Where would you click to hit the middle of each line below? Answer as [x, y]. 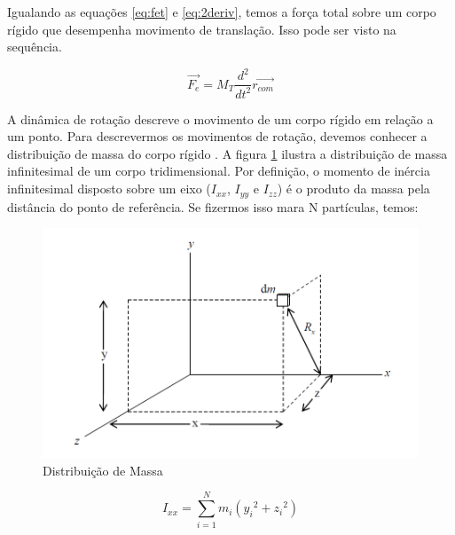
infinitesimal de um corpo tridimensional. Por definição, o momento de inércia [219, 171]
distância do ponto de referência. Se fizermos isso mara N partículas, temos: [213, 206]
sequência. [35, 47]
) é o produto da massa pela [353, 189]
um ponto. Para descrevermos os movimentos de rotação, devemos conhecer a [217, 136]
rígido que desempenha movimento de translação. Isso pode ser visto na [202, 29]
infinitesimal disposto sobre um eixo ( [109, 189]
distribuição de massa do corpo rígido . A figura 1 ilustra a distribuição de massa [227, 153]
